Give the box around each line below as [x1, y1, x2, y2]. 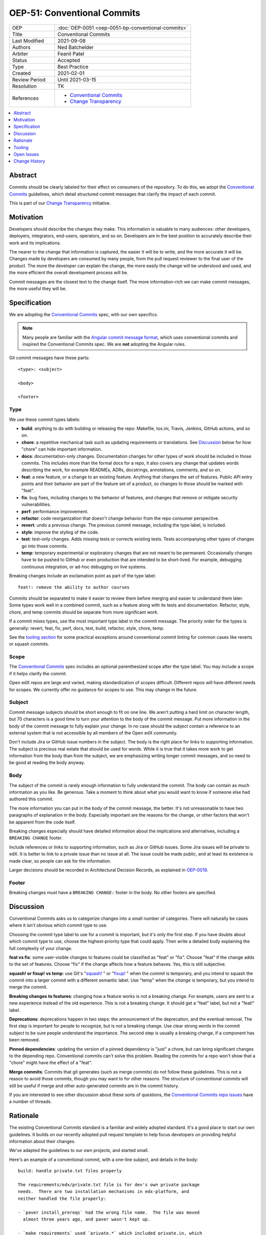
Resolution [12, 82, 37, 89]
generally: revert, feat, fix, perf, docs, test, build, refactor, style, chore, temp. [9, 625, 165, 631]
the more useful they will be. [9, 286, 67, 291]
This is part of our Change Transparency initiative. [9, 200, 111, 206]
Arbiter [12, 50, 29, 57]
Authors [12, 43, 31, 50]
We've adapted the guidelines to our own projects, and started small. [9, 1148, 149, 1153]
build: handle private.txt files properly [18, 1168, 122, 1174]
